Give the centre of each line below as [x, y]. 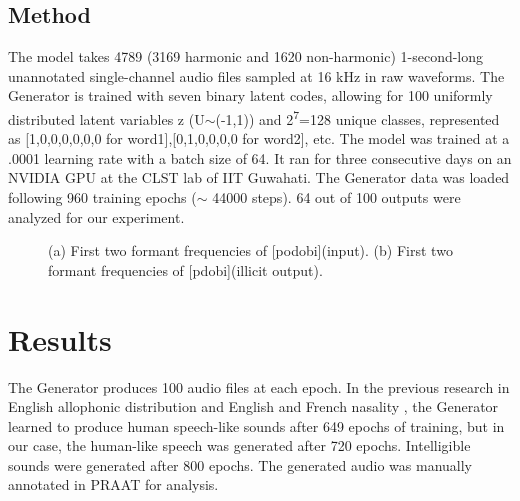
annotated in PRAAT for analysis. [113, 484]
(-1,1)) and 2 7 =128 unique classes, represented [357, 117]
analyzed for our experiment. [96, 216]
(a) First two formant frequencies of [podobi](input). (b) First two [250, 250]
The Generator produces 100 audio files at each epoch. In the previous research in [259, 386]
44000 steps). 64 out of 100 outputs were [336, 197]
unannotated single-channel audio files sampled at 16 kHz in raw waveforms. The [256, 75]
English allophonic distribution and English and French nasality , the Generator [253, 406]
